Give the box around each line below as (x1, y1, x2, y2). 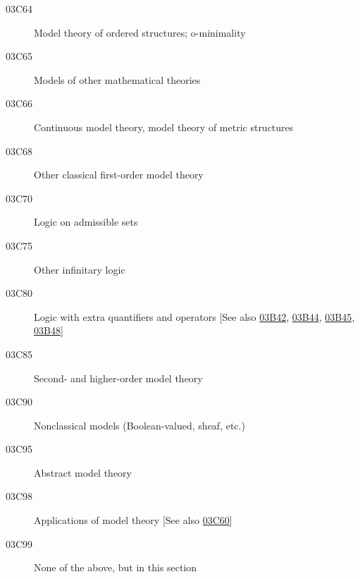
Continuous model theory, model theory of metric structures (34, 119, 294, 134)
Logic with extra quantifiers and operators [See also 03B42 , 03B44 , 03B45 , (34, 309, 355, 324)
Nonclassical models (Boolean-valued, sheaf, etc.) (34, 418, 245, 432)
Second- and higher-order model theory (34, 370, 203, 385)
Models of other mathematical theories (34, 72, 201, 87)
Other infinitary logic (34, 262, 125, 276)
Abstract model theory (34, 465, 132, 480)
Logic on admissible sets (34, 214, 138, 229)
